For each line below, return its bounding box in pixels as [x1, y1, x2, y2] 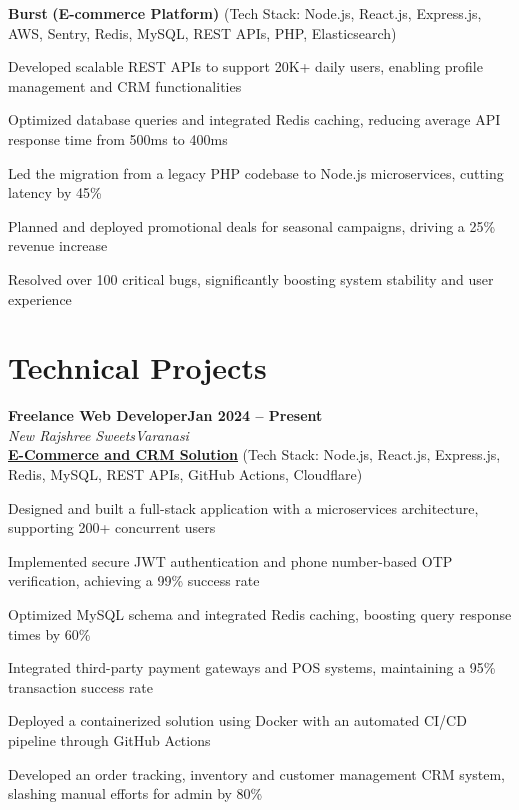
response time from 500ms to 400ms [8, 128, 228, 149]
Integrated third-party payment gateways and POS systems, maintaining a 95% [8, 657, 496, 678]
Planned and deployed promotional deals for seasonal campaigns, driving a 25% [8, 215, 496, 236]
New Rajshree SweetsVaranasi [8, 424, 189, 445]
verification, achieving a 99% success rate [8, 570, 260, 591]
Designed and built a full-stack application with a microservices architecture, [8, 497, 479, 518]
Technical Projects [8, 347, 267, 388]
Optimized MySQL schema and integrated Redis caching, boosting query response [8, 604, 512, 624]
